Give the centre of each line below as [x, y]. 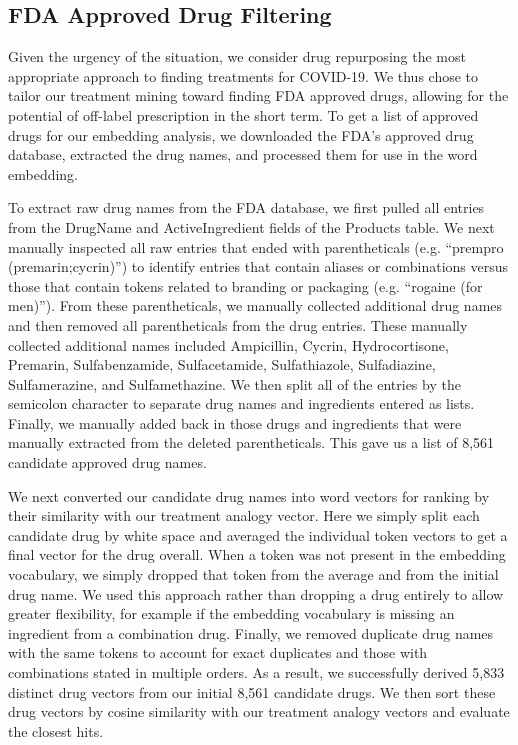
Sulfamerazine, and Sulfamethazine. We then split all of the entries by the [234, 383]
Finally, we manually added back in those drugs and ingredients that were [235, 422]
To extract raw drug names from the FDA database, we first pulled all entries [246, 207]
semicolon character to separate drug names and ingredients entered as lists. [241, 403]
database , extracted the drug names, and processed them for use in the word [243, 154]
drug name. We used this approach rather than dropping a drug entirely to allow [256, 593]
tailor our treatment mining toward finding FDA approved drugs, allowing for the [258, 95]
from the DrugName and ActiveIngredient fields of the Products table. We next [251, 226]
